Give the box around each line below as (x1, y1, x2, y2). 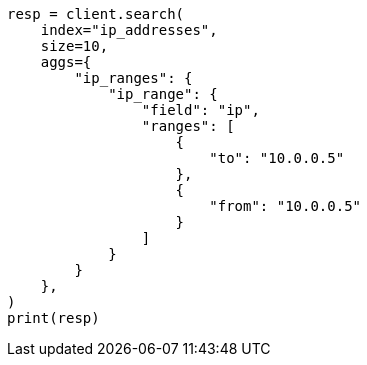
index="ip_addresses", (40, 22, 218, 38)
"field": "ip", (141, 102, 260, 118)
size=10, (40, 38, 109, 54)
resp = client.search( (7, 6, 185, 22)
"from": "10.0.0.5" (209, 198, 362, 214)
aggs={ (40, 54, 92, 70)
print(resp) (7, 310, 100, 326)
